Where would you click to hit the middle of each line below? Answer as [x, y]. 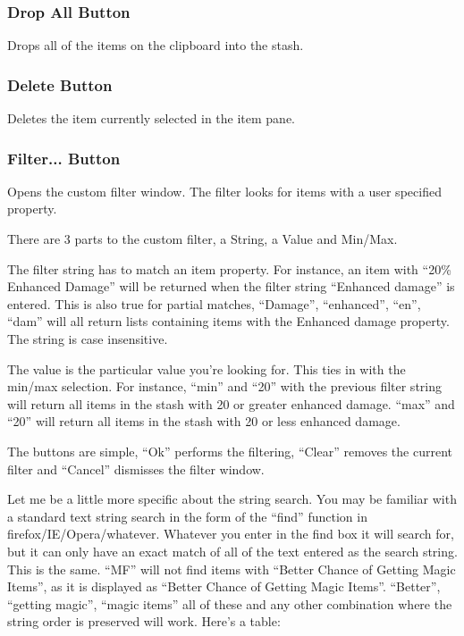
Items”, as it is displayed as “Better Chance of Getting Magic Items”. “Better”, [224, 586]
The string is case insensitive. [88, 339]
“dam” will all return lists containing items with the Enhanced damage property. [228, 321]
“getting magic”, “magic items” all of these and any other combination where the [230, 603]
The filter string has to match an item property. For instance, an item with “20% [229, 268]
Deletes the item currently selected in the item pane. [151, 118]
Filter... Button [64, 158]
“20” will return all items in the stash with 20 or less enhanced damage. [204, 421]
